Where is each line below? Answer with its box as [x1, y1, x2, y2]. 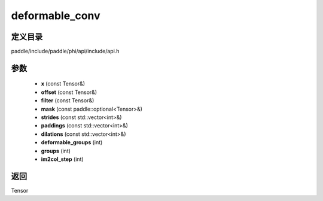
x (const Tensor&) [41, 80, 86, 87]
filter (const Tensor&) [41, 97, 95, 104]
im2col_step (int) [41, 156, 84, 163]
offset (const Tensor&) [41, 89, 97, 96]
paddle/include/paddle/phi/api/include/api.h [11, 48, 120, 55]
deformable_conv [11, 9, 101, 22]
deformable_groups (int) [41, 139, 103, 146]
